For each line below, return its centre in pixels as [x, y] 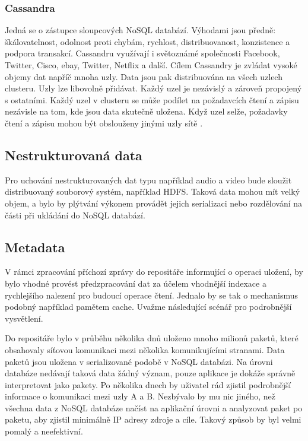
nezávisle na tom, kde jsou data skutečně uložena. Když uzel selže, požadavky [146, 111]
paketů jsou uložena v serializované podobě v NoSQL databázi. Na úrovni [139, 361]
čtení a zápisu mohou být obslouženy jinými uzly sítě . [104, 123]
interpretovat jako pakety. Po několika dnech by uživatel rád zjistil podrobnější [148, 384]
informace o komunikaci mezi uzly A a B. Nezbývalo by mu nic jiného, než [140, 396]
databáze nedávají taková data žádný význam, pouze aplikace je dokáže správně [150, 373]
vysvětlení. [24, 318]
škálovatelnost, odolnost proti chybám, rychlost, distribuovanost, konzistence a [147, 41]
